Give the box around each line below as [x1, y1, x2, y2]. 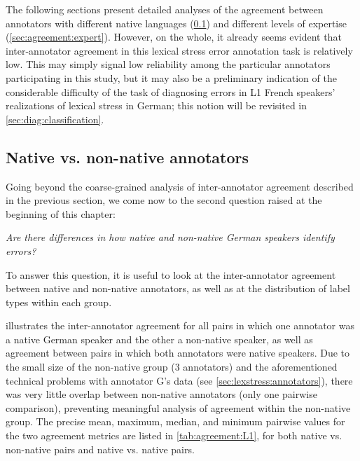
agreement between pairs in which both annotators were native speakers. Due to [6, 345, 350, 360]
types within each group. [6, 294, 112, 309]
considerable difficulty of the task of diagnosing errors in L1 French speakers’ [6, 84, 335, 99]
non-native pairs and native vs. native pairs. [6, 441, 195, 456]
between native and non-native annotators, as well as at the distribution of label [6, 281, 350, 296]
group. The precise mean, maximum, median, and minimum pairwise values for [6, 414, 345, 429]
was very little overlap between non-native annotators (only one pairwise [6, 387, 317, 401]
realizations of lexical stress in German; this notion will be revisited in [6, 98, 307, 113]
